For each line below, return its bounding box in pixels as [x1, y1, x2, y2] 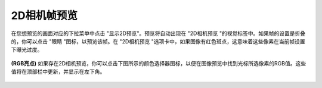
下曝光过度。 [11, 46, 43, 54]
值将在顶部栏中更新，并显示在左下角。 [11, 68, 106, 76]
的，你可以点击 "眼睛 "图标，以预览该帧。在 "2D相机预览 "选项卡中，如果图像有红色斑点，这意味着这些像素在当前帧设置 [11, 37, 305, 45]
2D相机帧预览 [11, 9, 78, 22]
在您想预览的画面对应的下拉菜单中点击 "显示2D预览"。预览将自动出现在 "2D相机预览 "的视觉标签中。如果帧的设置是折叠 [11, 30, 306, 37]
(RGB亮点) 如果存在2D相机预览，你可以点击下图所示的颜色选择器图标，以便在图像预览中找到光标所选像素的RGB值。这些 [11, 59, 306, 67]
